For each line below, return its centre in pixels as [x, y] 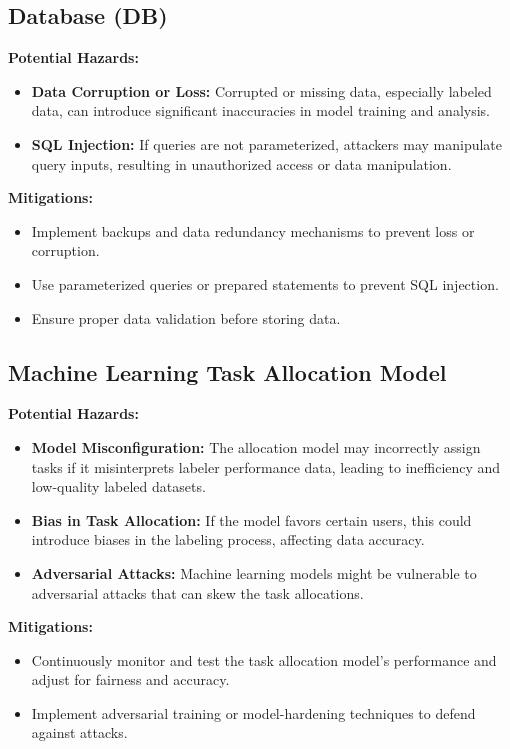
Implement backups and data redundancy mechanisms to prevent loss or [253, 230]
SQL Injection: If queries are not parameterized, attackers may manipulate [267, 143]
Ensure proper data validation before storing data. [186, 317]
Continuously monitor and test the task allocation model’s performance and [264, 659]
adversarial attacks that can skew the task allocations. [197, 592]
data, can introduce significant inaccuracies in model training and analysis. [260, 110]
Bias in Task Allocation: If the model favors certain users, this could [251, 519]
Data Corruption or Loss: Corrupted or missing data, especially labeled [261, 90]
